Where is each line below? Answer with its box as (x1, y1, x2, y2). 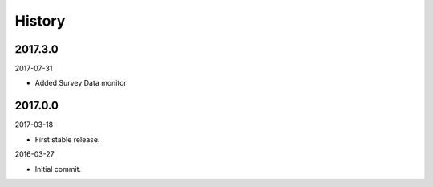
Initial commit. (34, 164, 82, 173)
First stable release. (34, 134, 100, 144)
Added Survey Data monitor (34, 78, 127, 88)
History (14, 12, 66, 30)
